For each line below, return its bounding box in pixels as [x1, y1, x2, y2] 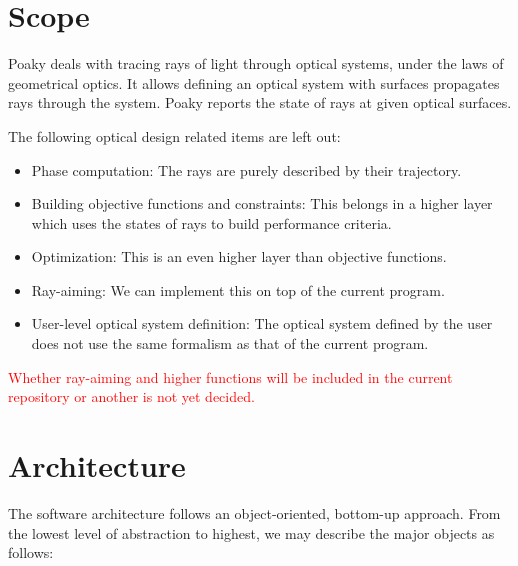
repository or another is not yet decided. [8, 386, 255, 407]
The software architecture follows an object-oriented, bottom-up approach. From [8, 502, 501, 523]
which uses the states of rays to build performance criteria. [31, 212, 392, 233]
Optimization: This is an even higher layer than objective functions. [31, 246, 447, 267]
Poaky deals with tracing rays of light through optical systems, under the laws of [8, 53, 504, 74]
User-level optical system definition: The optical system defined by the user [31, 313, 493, 334]
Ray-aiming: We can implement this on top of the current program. [31, 279, 445, 300]
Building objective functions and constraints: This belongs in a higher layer [31, 193, 493, 214]
